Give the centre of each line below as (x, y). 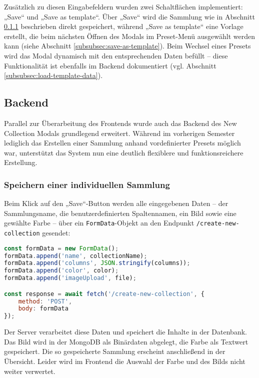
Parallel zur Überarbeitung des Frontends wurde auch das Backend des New (120, 123)
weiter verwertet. (30, 371)
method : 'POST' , (45, 301)
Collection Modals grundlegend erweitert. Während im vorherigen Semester (119, 133)
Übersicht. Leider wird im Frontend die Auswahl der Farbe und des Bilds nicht (125, 361)
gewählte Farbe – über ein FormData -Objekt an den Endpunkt (99, 223)
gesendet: (56, 232)
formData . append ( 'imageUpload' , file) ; (70, 278)
